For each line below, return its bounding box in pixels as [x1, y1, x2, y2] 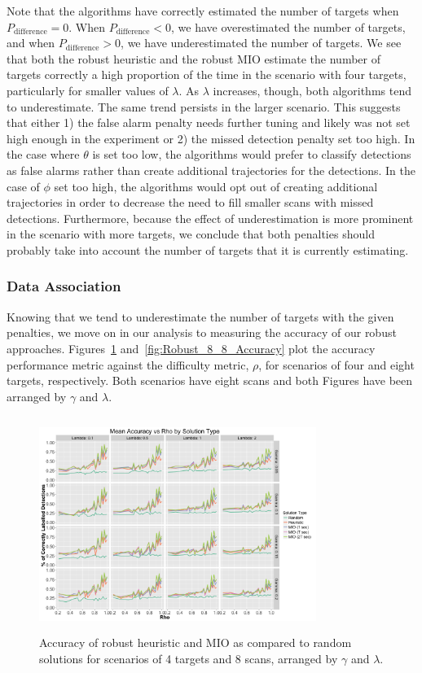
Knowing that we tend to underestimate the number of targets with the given [7, 308, 394, 325]
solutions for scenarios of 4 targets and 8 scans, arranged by [39, 650, 338, 667]
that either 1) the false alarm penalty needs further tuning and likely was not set [7, 114, 411, 131]
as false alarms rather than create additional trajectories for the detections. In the [7, 161, 415, 178]
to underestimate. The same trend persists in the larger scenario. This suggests [7, 98, 401, 115]
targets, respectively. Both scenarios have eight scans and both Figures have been [7, 372, 413, 389]
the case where [7, 146, 80, 163]
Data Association [7, 276, 121, 296]
